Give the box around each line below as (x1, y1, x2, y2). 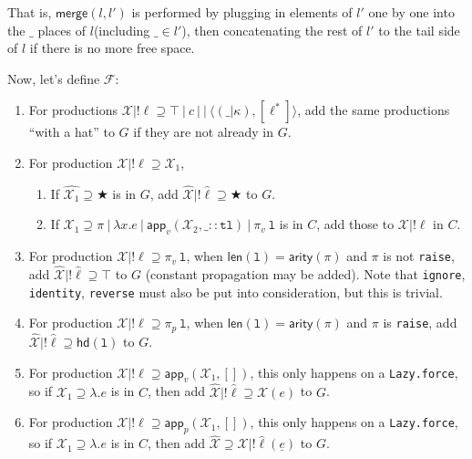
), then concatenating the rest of (181, 20, 363, 39)
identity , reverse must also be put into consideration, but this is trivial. (28, 282, 443, 301)
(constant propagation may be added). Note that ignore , (145, 265, 466, 284)
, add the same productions (297, 100, 450, 120)
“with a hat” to (28, 122, 115, 141)
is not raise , (383, 246, 455, 266)
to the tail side (378, 20, 460, 39)
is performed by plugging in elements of (131, 3, 353, 21)
